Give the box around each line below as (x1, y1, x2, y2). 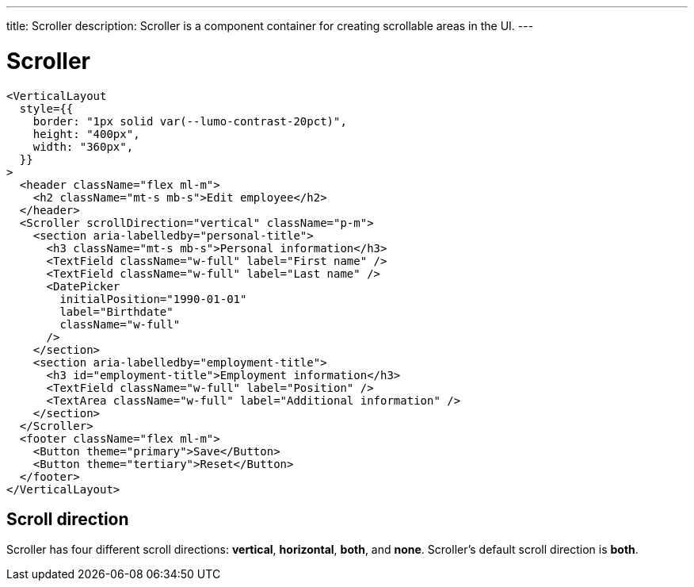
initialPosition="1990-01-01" (59, 292, 247, 305)
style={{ (19, 102, 74, 115)
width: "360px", (32, 140, 134, 153)
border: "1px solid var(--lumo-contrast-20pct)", (32, 114, 347, 128)
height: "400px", (32, 127, 140, 140)
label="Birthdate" (59, 305, 173, 318)
